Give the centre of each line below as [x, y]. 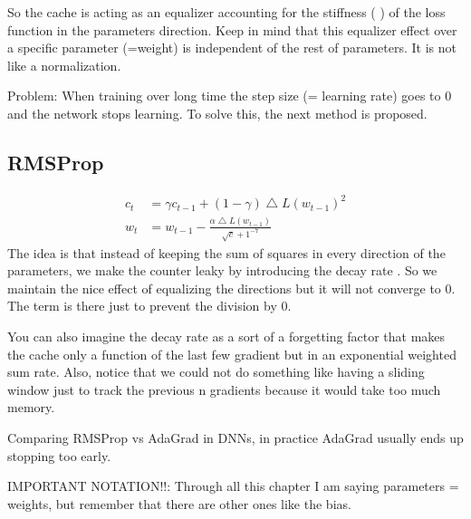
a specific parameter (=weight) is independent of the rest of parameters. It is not [232, 48]
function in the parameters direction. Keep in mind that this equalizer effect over [232, 29]
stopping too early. [59, 455]
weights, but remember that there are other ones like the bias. [179, 503]
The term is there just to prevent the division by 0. [149, 306]
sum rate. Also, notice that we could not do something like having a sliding [216, 372]
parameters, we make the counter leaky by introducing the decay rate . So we [222, 270]
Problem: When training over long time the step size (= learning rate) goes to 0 [230, 96]
